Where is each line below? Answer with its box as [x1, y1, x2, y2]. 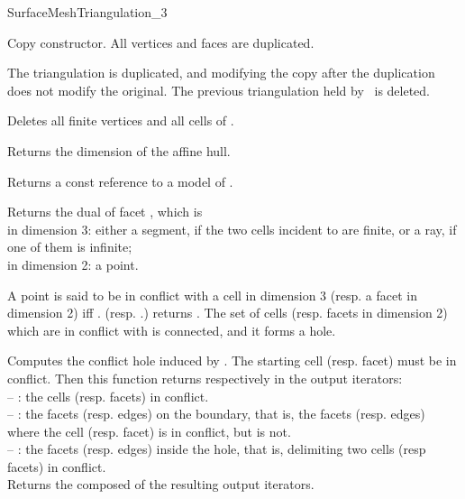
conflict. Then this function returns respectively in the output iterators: [7, 368, 403, 387]
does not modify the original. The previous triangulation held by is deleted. [7, 80, 431, 99]
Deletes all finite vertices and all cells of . [7, 111, 234, 130]
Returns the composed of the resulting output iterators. [7, 475, 315, 494]
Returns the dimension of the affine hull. [7, 141, 231, 160]
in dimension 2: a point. [7, 254, 139, 273]
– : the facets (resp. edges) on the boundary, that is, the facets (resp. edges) [7, 404, 425, 423]
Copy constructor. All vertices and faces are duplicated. [7, 32, 315, 51]
